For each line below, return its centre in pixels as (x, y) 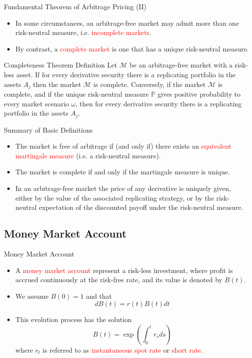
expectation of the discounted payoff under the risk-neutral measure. (141, 207)
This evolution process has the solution (73, 319)
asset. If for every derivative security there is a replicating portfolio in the (126, 74)
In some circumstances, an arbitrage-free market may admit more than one (127, 23)
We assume (32, 296)
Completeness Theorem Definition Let (61, 65)
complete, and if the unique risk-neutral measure (76, 94)
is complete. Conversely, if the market (150, 84)
